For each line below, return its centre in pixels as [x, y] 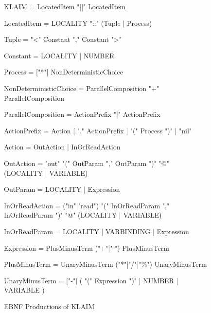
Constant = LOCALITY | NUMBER [59, 55]
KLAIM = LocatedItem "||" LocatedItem [65, 6]
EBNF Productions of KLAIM [49, 306]
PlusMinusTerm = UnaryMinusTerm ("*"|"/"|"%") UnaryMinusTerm [105, 264]
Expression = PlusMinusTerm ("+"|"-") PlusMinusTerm [87, 248]
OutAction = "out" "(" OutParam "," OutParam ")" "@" [87, 163]
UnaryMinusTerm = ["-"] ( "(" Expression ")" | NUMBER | [91, 280]
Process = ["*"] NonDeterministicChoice [63, 72]
